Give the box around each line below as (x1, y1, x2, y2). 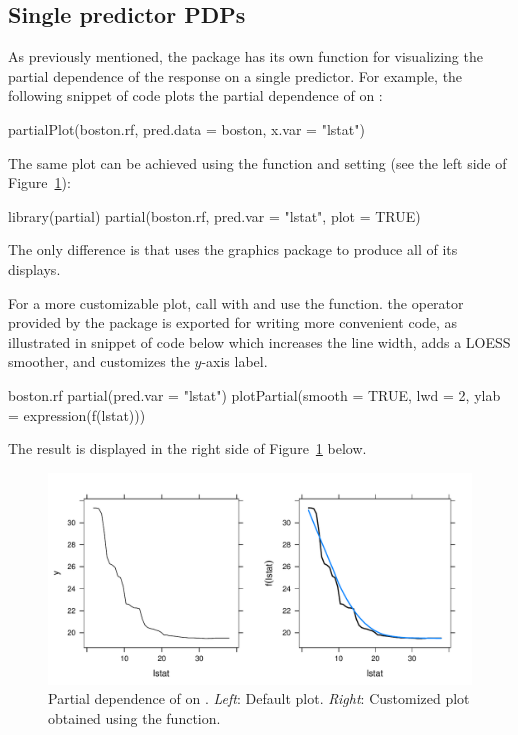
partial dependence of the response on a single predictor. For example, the (8, 65, 463, 86)
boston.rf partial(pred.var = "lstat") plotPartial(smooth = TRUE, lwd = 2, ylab (8, 384, 501, 405)
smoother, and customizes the (8, 351, 190, 372)
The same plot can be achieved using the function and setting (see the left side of (8, 152, 507, 173)
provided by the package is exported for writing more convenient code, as (8, 312, 458, 333)
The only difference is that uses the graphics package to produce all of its (8, 239, 458, 260)
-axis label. (201, 351, 268, 372)
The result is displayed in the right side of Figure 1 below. (8, 438, 367, 459)
